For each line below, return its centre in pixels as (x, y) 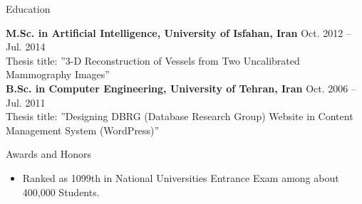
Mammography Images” (58, 74)
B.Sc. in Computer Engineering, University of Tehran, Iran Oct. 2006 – (181, 88)
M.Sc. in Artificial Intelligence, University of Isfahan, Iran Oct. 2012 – (179, 32)
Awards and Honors (49, 154)
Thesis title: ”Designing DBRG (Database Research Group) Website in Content (180, 116)
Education (28, 9)
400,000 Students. (61, 192)
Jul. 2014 (26, 47)
